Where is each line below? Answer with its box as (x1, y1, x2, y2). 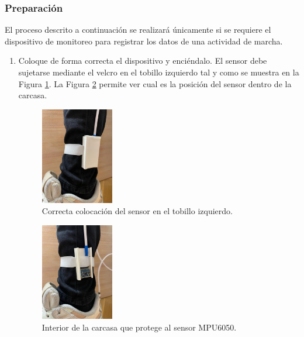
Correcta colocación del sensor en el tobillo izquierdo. (42, 205, 233, 217)
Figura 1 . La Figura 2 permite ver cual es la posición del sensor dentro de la (18, 77, 292, 90)
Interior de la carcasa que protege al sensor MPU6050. (42, 321, 237, 333)
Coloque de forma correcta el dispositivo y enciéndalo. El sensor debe (18, 54, 267, 67)
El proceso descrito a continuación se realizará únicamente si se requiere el (5, 23, 271, 36)
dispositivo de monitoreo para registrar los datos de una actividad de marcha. (5, 35, 283, 47)
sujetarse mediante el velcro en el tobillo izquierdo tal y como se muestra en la (18, 66, 299, 78)
